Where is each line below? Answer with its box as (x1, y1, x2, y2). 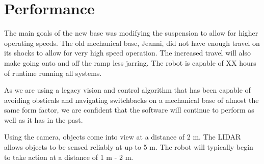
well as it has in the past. (4, 114, 83, 125)
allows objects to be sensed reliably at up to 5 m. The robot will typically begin (4, 142, 253, 152)
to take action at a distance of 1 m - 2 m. (4, 151, 134, 162)
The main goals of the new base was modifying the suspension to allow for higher (4, 28, 258, 38)
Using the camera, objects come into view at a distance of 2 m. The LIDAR (4, 131, 241, 142)
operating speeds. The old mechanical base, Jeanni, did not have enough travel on (4, 37, 260, 48)
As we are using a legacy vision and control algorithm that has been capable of (4, 85, 251, 95)
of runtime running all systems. (4, 67, 102, 78)
